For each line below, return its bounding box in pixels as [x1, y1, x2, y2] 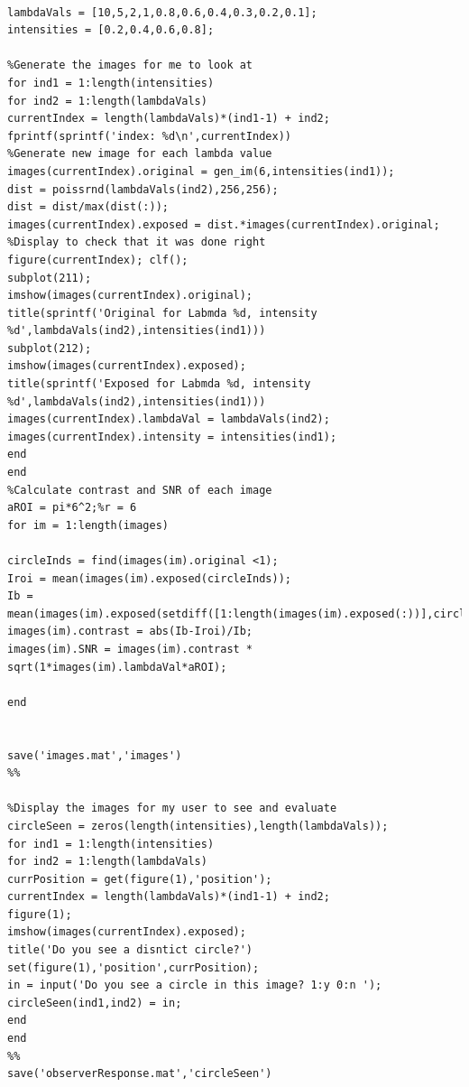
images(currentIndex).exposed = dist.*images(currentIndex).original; [7, 218, 440, 231]
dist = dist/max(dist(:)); [7, 200, 169, 214]
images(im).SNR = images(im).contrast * [7, 642, 253, 655]
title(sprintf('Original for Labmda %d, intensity [7, 306, 317, 320]
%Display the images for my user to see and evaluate [7, 802, 337, 815]
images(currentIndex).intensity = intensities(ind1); [7, 430, 337, 443]
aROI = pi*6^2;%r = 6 [7, 501, 137, 515]
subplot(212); [7, 341, 92, 355]
